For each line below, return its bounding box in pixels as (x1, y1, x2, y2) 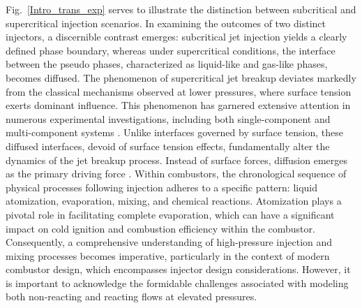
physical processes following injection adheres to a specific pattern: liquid (6, 179, 318, 194)
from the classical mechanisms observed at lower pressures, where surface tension (6, 84, 352, 98)
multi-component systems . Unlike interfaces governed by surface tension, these (6, 125, 344, 140)
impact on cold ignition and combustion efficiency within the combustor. (6, 221, 315, 235)
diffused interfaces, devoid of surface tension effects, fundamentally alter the (6, 138, 330, 153)
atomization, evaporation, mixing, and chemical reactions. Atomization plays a (6, 193, 342, 208)
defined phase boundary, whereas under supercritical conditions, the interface (6, 43, 335, 57)
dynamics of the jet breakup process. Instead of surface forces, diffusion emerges (6, 152, 347, 167)
